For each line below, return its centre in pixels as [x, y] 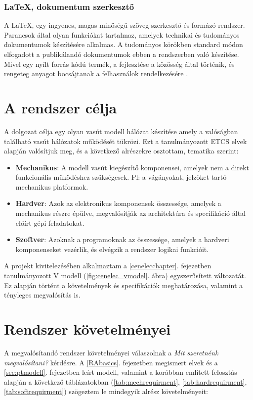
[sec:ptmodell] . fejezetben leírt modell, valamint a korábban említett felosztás [121, 372]
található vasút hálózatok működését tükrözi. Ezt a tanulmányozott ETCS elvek [126, 141]
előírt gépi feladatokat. [50, 223]
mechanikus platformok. [52, 186]
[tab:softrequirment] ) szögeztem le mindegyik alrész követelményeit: [106, 391]
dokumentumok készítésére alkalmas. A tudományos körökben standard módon [124, 44]
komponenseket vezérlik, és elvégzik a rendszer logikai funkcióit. [112, 249]
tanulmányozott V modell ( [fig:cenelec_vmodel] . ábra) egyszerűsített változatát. [125, 275]
